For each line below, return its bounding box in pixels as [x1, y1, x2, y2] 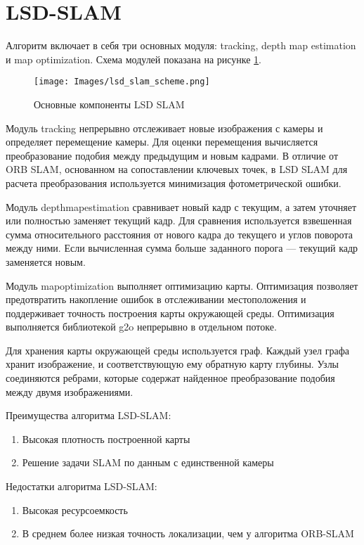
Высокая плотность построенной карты [22, 431, 190, 446]
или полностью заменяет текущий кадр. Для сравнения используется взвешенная [6, 213, 352, 228]
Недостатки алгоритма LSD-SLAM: [6, 479, 157, 494]
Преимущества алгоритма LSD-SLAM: [6, 408, 171, 423]
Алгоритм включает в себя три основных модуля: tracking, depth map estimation [6, 38, 356, 53]
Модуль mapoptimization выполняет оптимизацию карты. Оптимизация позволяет [6, 278, 358, 293]
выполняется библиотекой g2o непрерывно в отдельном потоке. [6, 319, 277, 334]
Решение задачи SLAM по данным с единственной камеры [22, 455, 274, 470]
